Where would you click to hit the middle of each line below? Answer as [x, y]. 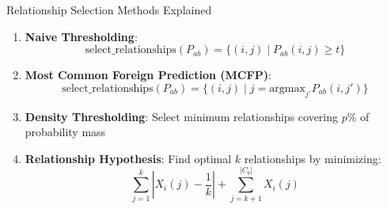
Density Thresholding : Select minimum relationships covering [182, 116]
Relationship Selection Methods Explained [109, 9]
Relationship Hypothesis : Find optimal [128, 158]
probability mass [65, 132]
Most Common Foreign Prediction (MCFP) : [148, 75]
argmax [287, 88]
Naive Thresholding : [81, 36]
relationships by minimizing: [313, 158]
